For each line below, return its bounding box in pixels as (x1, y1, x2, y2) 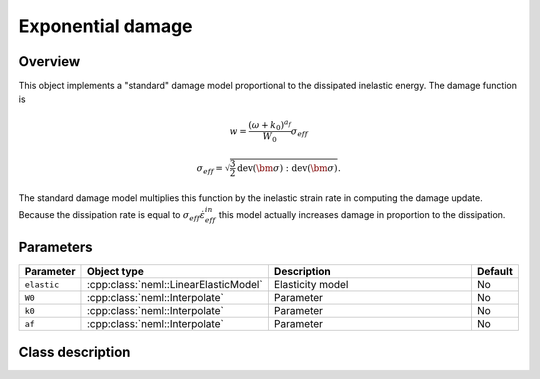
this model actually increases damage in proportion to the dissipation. (218, 209, 506, 221)
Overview (18, 53, 81, 70)
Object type (86, 265, 144, 279)
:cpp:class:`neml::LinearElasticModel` (86, 278, 264, 292)
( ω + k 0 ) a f (248, 117, 292, 133)
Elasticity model (273, 278, 349, 292)
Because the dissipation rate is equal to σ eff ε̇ (18, 209, 206, 223)
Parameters (18, 239, 93, 256)
